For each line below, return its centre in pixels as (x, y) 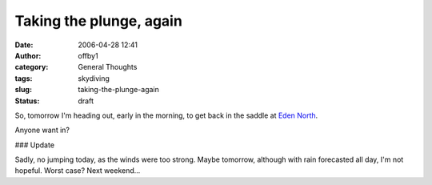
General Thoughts (108, 67)
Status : (27, 101)
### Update (35, 145)
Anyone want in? (42, 130)
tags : (24, 78)
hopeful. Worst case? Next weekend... (78, 171)
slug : (23, 90)
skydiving (94, 78)
